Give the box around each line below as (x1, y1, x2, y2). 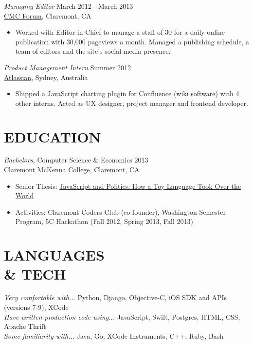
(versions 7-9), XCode (4, 302, 69, 312)
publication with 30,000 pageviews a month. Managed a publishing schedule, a (15, 36, 249, 46)
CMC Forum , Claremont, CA (4, 10, 91, 20)
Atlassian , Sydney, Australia (4, 72, 88, 82)
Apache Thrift (4, 321, 46, 331)
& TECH (4, 264, 66, 284)
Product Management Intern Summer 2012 (4, 62, 131, 72)
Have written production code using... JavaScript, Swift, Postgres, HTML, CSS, (4, 311, 240, 322)
